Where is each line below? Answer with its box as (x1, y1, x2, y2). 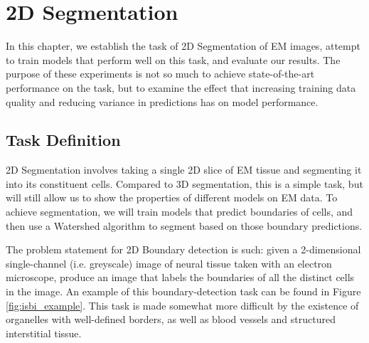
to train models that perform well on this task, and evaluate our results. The (6, 52, 341, 67)
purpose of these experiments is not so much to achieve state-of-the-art (6, 66, 315, 81)
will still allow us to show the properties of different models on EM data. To (6, 190, 338, 205)
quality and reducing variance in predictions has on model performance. (6, 94, 319, 109)
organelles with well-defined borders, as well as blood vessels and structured (6, 312, 336, 327)
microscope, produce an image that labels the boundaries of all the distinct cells (6, 270, 355, 285)
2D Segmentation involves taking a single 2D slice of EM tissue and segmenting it (6, 162, 362, 177)
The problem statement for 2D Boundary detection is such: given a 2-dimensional (6, 242, 361, 257)
